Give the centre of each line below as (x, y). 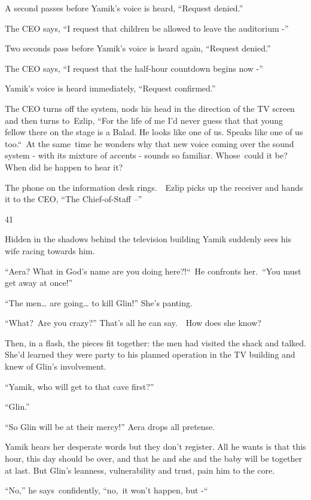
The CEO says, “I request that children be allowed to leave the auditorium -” (147, 28)
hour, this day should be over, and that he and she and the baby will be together (153, 458)
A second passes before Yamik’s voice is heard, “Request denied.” (124, 8)
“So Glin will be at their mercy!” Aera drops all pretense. (110, 426)
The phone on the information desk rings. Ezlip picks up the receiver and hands (154, 187)
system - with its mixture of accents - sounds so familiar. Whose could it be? (146, 155)
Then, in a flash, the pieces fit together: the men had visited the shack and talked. (155, 342)
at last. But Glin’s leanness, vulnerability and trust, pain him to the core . (140, 470)
